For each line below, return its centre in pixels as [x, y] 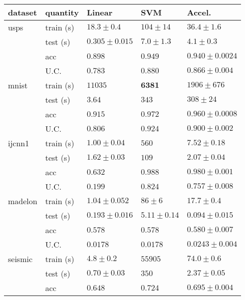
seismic [20, 259]
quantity [62, 12]
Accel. [199, 12]
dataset [23, 12]
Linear [100, 12]
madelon [23, 201]
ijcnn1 [19, 143]
